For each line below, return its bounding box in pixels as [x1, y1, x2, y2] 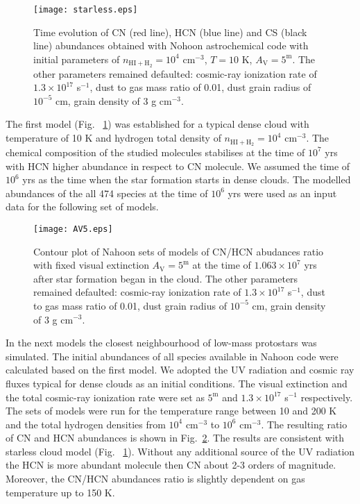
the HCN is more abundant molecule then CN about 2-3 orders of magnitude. [6, 457, 336, 472]
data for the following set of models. [6, 199, 159, 214]
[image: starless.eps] [33, 5, 138, 15]
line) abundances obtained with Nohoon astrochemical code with [33, 38, 309, 53]
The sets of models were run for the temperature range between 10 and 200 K [6, 403, 337, 418]
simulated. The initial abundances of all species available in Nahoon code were [6, 348, 338, 363]
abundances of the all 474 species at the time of [6, 185, 208, 200]
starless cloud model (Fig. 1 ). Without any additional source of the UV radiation [6, 444, 355, 458]
